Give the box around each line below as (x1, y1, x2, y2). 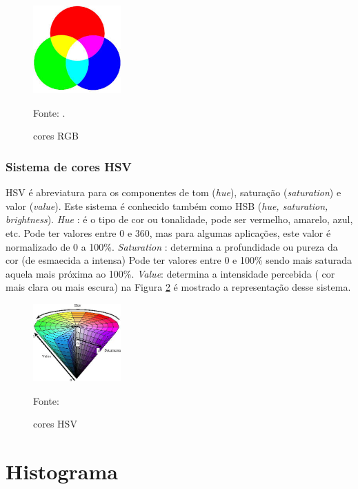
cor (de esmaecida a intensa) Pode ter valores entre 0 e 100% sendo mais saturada (6, 253, 352, 267)
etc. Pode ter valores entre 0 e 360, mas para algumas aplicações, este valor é (6, 225, 331, 240)
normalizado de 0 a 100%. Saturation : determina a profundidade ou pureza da (6, 239, 338, 253)
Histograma (6, 457, 118, 485)
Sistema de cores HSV (6, 157, 132, 175)
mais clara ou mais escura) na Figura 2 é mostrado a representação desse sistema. (6, 280, 351, 294)
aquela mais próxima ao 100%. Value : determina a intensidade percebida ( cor (6, 266, 335, 280)
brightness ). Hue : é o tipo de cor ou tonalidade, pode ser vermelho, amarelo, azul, (6, 212, 353, 227)
